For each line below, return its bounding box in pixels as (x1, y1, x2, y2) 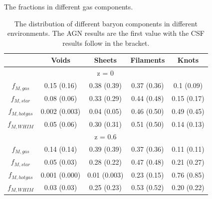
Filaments (130, 55, 165, 65)
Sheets (94, 55, 117, 65)
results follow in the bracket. (62, 37, 150, 48)
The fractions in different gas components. (4, 1, 133, 11)
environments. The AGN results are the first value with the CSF (7, 28, 205, 38)
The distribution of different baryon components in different (14, 18, 198, 28)
